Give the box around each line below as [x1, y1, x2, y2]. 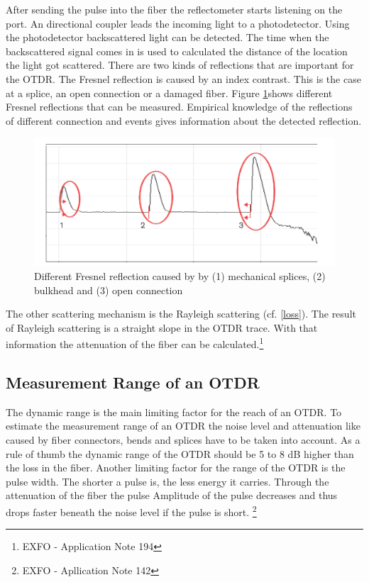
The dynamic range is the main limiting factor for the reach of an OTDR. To [6, 404, 342, 419]
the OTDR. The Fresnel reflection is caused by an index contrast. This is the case [6, 71, 361, 86]
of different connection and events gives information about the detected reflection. [6, 113, 362, 128]
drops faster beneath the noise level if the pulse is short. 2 [6, 502, 257, 519]
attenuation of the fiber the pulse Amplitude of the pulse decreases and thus [6, 488, 338, 503]
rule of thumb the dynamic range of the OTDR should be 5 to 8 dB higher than [6, 446, 354, 461]
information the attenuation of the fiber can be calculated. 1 [6, 335, 264, 351]
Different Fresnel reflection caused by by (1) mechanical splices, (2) [34, 268, 326, 283]
